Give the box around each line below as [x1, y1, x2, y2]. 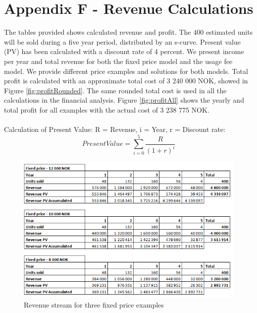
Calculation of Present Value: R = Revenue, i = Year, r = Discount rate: [4, 124, 226, 134]
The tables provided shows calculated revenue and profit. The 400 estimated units [4, 27, 253, 37]
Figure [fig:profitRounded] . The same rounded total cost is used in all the [4, 85, 227, 95]
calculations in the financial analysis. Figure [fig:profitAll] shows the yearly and [4, 95, 244, 105]
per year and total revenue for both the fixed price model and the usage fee [4, 56, 233, 66]
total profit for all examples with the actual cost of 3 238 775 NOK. [4, 104, 209, 115]
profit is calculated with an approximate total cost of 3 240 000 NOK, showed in [4, 75, 248, 86]
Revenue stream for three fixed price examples [24, 299, 164, 310]
